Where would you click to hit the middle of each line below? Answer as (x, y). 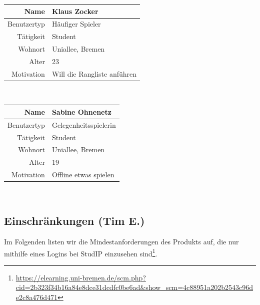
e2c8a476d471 (37, 297)
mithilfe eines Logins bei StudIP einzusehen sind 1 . (81, 252)
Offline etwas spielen (83, 175)
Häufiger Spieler (76, 24)
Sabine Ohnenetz (81, 111)
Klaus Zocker (75, 11)
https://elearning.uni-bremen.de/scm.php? (81, 277)
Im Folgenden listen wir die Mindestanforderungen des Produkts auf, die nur (121, 242)
